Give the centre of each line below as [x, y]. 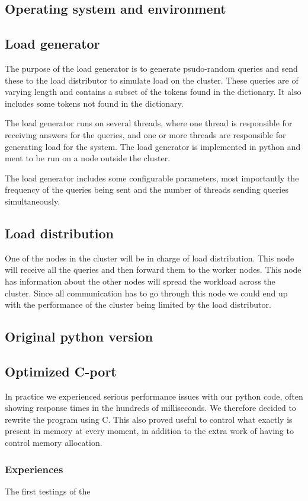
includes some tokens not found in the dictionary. [94, 103]
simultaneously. [33, 201]
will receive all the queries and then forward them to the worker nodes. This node [153, 269]
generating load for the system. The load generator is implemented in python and [153, 146]
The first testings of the [48, 491]
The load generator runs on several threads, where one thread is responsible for [149, 123]
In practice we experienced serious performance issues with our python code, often [154, 396]
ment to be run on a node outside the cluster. [88, 158]
